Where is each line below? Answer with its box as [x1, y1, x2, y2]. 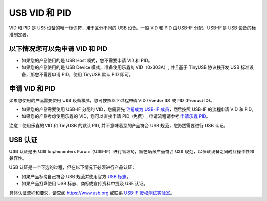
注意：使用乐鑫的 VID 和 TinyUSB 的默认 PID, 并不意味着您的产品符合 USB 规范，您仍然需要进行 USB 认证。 [9, 122, 228, 128]
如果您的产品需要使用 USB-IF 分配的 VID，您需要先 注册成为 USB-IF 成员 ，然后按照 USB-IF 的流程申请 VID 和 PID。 [21, 106, 257, 112]
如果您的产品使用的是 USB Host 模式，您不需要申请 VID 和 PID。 [21, 57, 153, 63]
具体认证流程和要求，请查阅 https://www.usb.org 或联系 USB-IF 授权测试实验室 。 [9, 190, 175, 196]
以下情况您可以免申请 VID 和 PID [9, 45, 108, 53]
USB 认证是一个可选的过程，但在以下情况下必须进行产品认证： [9, 164, 136, 170]
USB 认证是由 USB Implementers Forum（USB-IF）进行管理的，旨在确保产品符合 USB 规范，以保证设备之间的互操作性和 [9, 149, 255, 154]
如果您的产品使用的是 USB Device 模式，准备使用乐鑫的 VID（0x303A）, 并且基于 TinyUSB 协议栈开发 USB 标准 [21, 64, 250, 70]
